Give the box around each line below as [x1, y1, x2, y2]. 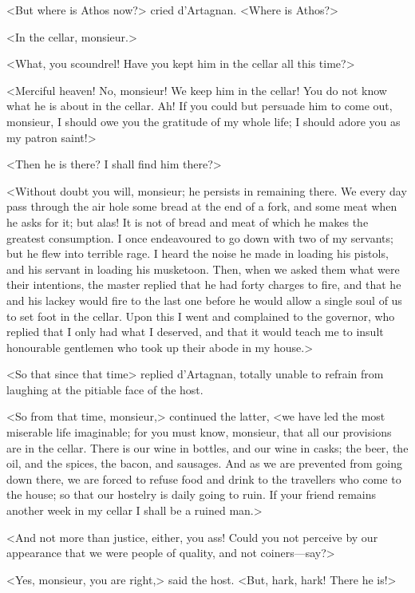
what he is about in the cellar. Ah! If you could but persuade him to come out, [6, 97, 393, 114]
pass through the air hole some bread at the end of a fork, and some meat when [6, 198, 397, 215]
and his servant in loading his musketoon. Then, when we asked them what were [6, 260, 400, 277]
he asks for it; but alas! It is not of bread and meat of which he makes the [6, 213, 369, 230]
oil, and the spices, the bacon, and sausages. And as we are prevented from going [6, 455, 402, 472]
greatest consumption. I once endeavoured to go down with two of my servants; [6, 229, 393, 246]
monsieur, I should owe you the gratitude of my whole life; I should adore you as [6, 113, 401, 129]
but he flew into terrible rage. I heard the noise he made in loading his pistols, [6, 245, 389, 262]
